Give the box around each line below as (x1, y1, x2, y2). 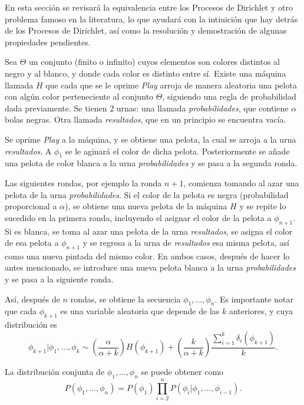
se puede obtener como (141, 366, 224, 378)
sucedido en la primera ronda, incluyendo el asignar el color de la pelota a (5, 211, 272, 223)
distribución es (5, 318, 57, 331)
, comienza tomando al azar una (183, 176, 299, 189)
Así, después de (5, 292, 60, 305)
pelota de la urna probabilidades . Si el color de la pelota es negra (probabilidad (5, 188, 289, 200)
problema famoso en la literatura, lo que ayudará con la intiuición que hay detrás (5, 12, 298, 25)
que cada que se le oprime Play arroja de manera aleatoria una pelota (45, 78, 297, 91)
